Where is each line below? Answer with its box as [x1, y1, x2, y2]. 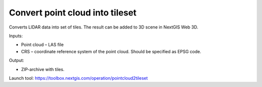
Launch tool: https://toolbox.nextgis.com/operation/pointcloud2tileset [9, 75, 148, 81]
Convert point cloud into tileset [9, 7, 137, 18]
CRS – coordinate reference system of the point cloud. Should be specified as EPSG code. [21, 48, 201, 54]
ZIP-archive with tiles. [21, 66, 65, 72]
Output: [9, 58, 24, 63]
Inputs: [9, 33, 23, 39]
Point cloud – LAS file [21, 42, 64, 48]
